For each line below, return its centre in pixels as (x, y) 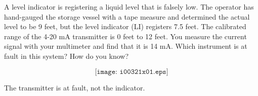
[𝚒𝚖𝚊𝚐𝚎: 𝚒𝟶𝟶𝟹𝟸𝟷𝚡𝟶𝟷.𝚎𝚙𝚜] (132, 72)
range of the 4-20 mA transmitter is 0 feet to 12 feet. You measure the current (125, 36)
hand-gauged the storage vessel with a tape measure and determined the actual (127, 16)
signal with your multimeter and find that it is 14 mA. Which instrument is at (126, 46)
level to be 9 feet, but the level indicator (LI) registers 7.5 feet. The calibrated (125, 26)
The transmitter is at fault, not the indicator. (75, 87)
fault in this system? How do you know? (66, 56)
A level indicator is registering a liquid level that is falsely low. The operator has (129, 7)
